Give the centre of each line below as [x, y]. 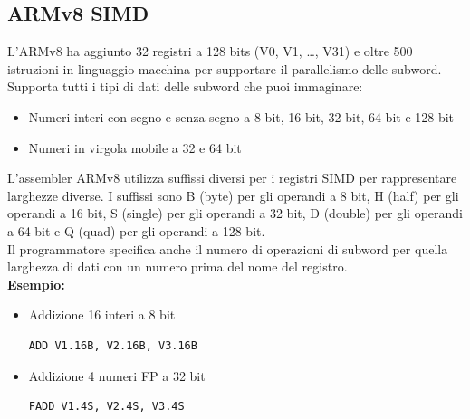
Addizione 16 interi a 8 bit [102, 314]
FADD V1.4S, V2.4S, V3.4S [106, 407]
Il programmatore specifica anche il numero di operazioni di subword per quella [228, 248]
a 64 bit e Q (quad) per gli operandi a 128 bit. [136, 230]
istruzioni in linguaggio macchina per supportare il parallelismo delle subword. [225, 68]
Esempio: [36, 284]
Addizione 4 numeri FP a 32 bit [117, 375]
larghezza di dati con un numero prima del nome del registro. [177, 267]
